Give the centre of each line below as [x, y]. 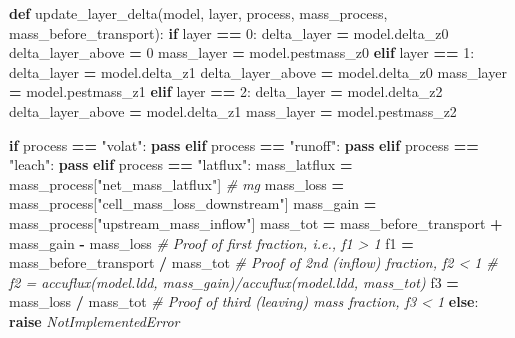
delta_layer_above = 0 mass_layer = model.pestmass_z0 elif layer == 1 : [242, 52]
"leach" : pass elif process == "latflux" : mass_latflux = [181, 164]
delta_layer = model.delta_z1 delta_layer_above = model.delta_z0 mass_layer [258, 71]
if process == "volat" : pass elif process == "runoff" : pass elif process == [244, 144]
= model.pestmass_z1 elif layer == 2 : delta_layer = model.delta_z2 [226, 91]
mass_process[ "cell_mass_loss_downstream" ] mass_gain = [193, 203]
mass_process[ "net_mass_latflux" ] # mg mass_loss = [177, 183]
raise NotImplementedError [94, 320]
